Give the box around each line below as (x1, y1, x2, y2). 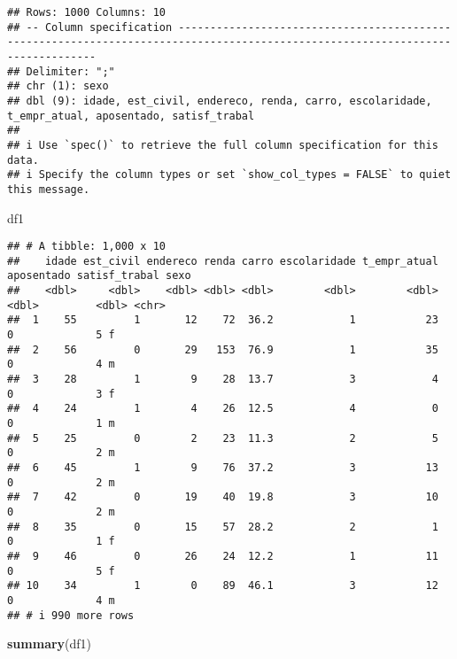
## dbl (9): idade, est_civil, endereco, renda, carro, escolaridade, (7, 94, 432, 107)
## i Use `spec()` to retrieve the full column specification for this (7, 138, 438, 151)
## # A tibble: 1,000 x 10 (7, 240, 166, 253)
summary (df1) (7, 634, 92, 653)
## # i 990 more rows (7, 609, 135, 622)
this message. (7, 182, 90, 196)
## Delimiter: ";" (7, 65, 115, 78)
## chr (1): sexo (7, 80, 109, 93)
